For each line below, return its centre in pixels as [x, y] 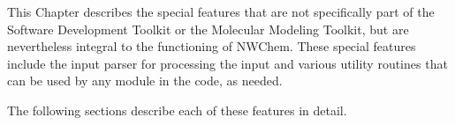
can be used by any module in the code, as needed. [145, 81]
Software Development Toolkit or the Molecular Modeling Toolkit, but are [208, 29]
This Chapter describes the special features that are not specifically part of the [221, 11]
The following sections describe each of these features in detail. [177, 110]
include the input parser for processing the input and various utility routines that [227, 63]
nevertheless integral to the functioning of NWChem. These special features [212, 46]
